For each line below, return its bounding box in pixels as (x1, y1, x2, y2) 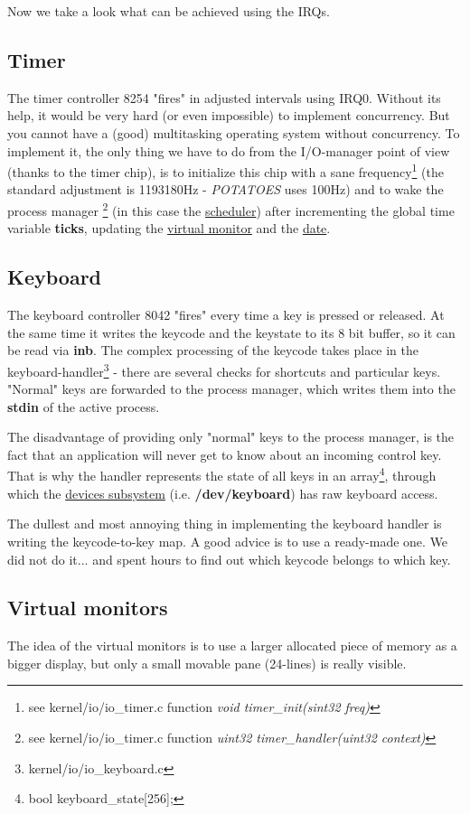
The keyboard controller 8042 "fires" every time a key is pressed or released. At (7, 305, 445, 324)
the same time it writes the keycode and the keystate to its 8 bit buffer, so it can (7, 323, 456, 342)
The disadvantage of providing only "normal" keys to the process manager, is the (7, 427, 455, 446)
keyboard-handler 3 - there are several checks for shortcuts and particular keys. (7, 359, 441, 380)
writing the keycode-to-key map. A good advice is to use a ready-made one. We (7, 531, 448, 550)
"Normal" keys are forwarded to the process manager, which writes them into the (7, 379, 456, 398)
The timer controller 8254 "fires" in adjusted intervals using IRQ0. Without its (7, 88, 441, 107)
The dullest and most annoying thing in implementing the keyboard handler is (7, 514, 442, 533)
